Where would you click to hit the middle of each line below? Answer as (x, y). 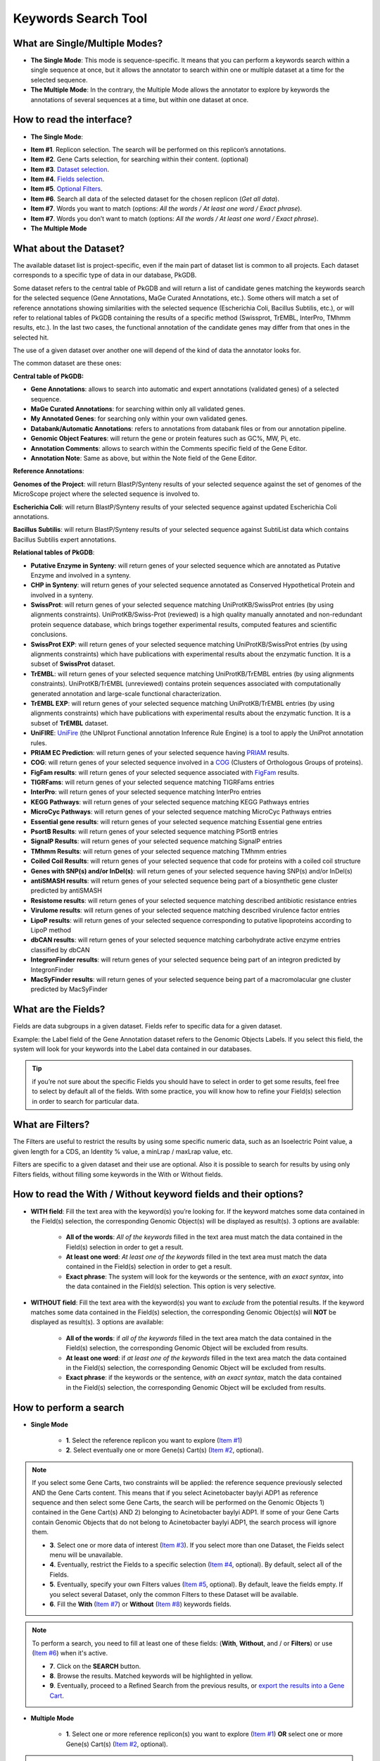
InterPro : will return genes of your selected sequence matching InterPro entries (146, 792)
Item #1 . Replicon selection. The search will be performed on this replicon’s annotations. (158, 149)
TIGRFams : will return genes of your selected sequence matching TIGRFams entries (152, 783)
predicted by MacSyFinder (69, 989)
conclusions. (49, 635)
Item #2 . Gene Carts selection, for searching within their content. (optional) (140, 159)
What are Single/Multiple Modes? (88, 43)
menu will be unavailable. (86, 1555)
